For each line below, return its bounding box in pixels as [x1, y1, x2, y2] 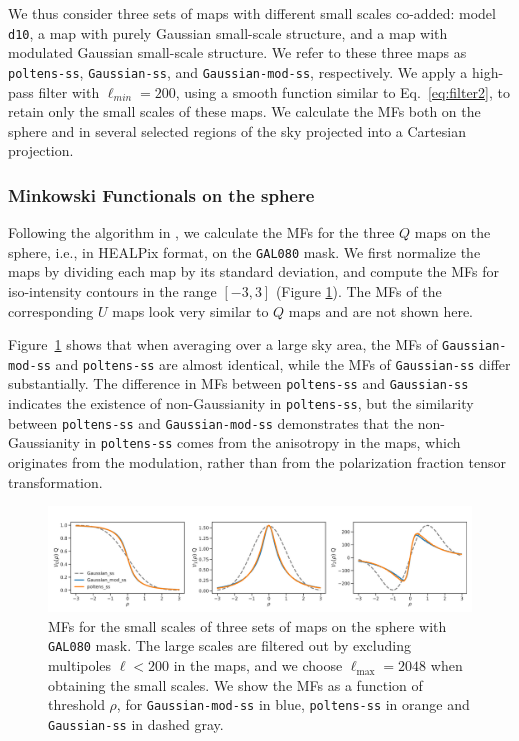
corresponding [8, 300, 94, 321]
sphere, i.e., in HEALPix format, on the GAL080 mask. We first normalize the [8, 241, 481, 262]
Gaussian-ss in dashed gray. [48, 713, 224, 734]
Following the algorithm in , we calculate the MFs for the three [8, 222, 395, 243]
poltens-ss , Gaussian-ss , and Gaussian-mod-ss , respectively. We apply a [8, 61, 468, 82]
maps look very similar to [112, 300, 269, 321]
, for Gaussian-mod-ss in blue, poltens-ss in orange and [116, 694, 470, 715]
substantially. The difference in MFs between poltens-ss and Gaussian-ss [8, 373, 469, 394]
